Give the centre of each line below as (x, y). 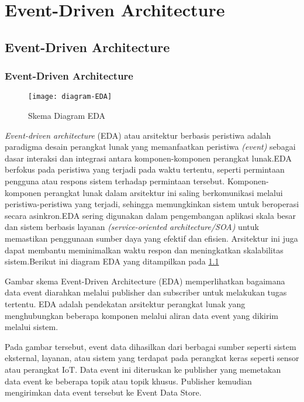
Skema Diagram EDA (67, 116)
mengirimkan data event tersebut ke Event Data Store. (103, 392)
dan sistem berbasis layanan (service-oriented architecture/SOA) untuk (132, 227)
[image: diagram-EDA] (70, 97)
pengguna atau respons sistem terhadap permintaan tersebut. (115, 181)
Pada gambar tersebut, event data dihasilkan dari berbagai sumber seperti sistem (151, 346)
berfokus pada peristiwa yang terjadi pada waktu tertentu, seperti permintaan (145, 169)
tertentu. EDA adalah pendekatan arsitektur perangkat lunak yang (125, 303)
